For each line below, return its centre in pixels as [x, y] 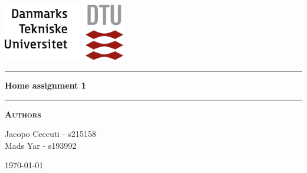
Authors [23, 114]
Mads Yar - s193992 [41, 145]
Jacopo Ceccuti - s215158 [50, 134]
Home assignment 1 [45, 85]
